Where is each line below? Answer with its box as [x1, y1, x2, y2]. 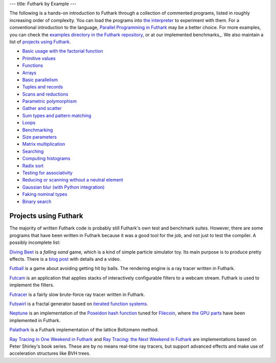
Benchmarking [22, 127, 53, 133]
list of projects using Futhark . [9, 38, 71, 44]
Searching [22, 148, 44, 154]
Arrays [22, 70, 37, 76]
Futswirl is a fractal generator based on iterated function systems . [9, 301, 148, 307]
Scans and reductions [22, 91, 68, 97]
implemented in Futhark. [9, 317, 61, 323]
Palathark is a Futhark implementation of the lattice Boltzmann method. [9, 327, 159, 333]
